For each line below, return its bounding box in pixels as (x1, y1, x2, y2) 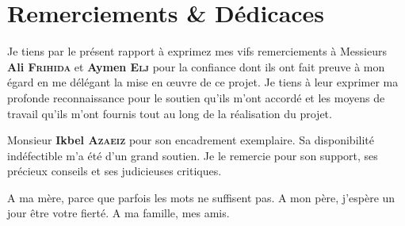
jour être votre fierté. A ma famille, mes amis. (7, 205, 230, 221)
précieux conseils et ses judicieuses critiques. (7, 163, 222, 179)
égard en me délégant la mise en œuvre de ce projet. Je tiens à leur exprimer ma (7, 74, 399, 90)
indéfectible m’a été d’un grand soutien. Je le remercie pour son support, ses (7, 147, 378, 163)
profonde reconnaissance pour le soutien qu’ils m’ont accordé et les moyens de (7, 89, 385, 105)
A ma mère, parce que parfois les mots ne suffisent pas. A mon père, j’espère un (7, 189, 395, 205)
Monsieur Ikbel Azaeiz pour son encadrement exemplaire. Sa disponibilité (7, 132, 374, 148)
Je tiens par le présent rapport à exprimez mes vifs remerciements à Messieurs (7, 43, 387, 59)
